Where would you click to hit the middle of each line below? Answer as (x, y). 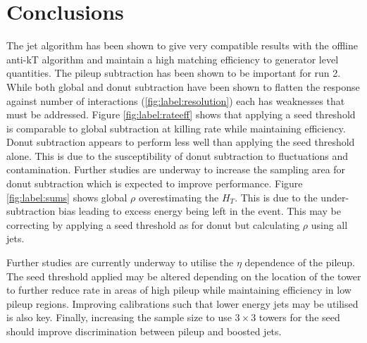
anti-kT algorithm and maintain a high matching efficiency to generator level (173, 59)
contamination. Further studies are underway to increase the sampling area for (176, 169)
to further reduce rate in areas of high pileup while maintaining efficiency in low (179, 290)
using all (329, 224)
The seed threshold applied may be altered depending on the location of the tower (184, 276)
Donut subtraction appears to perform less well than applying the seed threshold (181, 142)
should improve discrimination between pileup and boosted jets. (144, 331)
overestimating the (179, 197)
